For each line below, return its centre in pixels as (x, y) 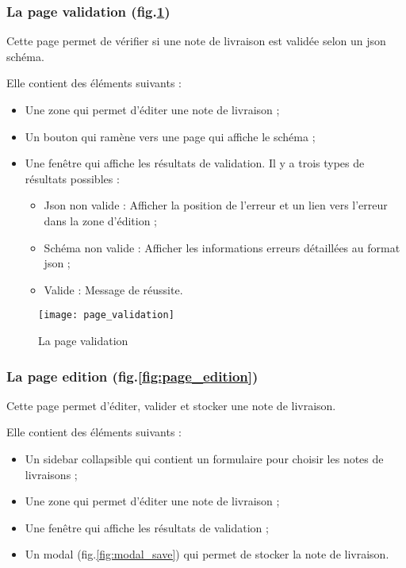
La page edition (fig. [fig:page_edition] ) (132, 376)
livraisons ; (51, 474)
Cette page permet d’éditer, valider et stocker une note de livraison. (171, 405)
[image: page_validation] (106, 315)
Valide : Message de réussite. (113, 289)
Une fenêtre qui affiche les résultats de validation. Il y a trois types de (195, 163)
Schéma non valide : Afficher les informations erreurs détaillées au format (222, 247)
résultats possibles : (72, 178)
